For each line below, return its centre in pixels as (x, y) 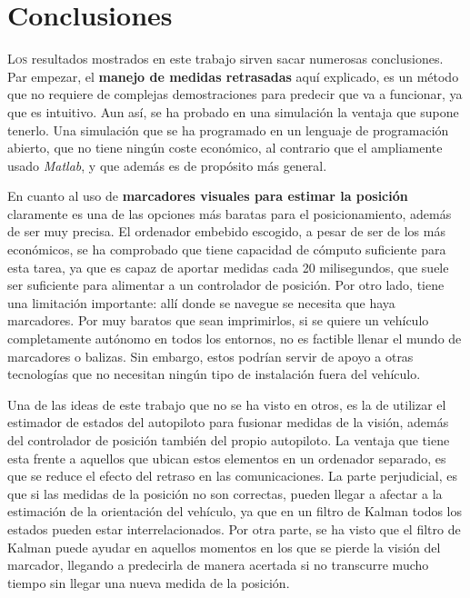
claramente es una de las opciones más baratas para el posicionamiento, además (230, 213)
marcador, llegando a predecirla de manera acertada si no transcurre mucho (218, 565)
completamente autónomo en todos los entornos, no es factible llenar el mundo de (235, 339)
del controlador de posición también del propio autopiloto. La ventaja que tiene (229, 440)
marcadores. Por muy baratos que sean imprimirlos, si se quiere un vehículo (218, 320)
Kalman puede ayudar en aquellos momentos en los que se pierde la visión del (224, 547)
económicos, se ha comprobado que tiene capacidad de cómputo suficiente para (227, 249)
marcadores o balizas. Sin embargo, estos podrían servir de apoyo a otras (210, 356)
